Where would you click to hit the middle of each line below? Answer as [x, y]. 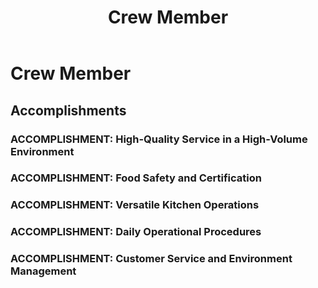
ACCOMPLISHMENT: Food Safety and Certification [136, 178]
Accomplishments [68, 110]
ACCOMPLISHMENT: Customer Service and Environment [151, 259]
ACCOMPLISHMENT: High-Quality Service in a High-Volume [159, 139]
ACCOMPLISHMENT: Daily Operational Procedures [136, 232]
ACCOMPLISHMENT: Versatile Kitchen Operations [135, 205]
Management [43, 271]
